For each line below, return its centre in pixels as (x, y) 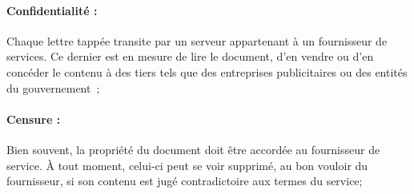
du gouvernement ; (53, 87)
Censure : (34, 119)
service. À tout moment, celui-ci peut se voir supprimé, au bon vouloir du (187, 165)
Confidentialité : (52, 10)
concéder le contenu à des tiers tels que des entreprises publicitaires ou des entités (207, 71)
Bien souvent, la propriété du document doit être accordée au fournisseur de (193, 149)
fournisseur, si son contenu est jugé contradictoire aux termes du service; (185, 181)
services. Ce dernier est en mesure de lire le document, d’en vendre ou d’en (190, 56)
